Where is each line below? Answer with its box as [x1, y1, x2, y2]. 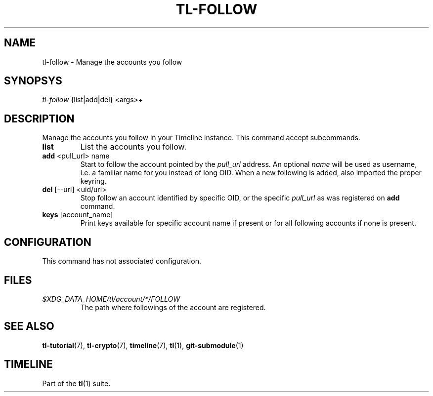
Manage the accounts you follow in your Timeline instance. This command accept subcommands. [42, 133, 360, 142]
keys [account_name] [42, 210, 113, 219]
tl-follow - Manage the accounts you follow [42, 57, 182, 66]
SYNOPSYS [4, 75, 62, 87]
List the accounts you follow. [80, 142, 187, 152]
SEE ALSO [4, 320, 54, 333]
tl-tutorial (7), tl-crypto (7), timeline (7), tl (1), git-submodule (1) [42, 341, 244, 350]
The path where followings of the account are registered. [80, 303, 266, 312]
